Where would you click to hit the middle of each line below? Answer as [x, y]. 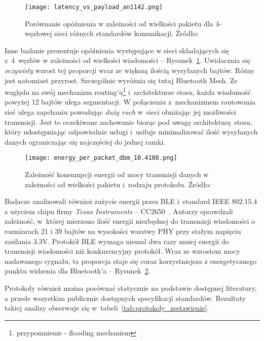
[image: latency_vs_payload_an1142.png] [94, 7]
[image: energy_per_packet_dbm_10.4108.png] [101, 158]
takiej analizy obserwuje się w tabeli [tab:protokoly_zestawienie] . [107, 308]
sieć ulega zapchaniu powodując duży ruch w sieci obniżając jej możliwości [120, 112]
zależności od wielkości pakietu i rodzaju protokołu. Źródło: [118, 184]
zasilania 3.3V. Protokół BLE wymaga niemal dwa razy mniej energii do [117, 241]
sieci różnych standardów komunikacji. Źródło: [126, 33]
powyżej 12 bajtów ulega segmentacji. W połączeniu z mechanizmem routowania [130, 102]
